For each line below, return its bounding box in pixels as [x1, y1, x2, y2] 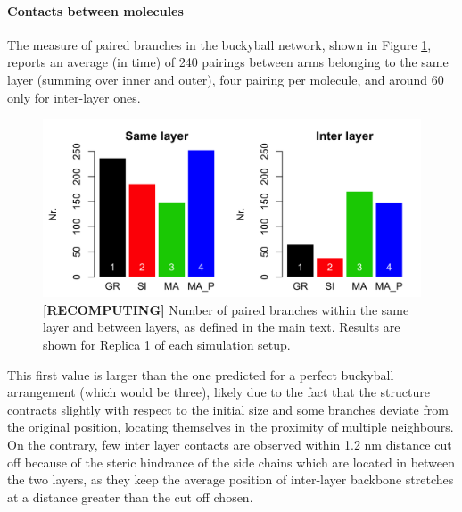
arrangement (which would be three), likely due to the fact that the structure [7, 383, 430, 401]
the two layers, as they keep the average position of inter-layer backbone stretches [7, 470, 454, 489]
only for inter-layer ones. [7, 87, 141, 106]
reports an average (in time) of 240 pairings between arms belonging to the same [7, 53, 449, 71]
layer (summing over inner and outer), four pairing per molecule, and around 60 [7, 70, 444, 88]
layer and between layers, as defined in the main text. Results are [43, 318, 400, 336]
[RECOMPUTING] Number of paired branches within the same [43, 300, 409, 318]
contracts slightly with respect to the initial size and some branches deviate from [7, 400, 449, 418]
